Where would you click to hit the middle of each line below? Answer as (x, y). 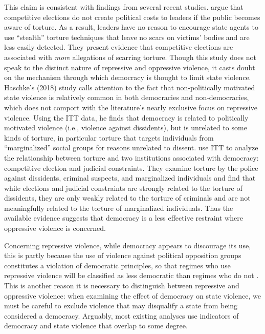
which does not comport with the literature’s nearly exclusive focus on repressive (131, 107)
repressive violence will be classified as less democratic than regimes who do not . (131, 275)
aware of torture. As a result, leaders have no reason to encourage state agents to (131, 27)
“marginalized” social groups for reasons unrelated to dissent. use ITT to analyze (131, 148)
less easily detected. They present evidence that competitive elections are (119, 47)
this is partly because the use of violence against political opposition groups (123, 255)
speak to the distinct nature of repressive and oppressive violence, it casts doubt (130, 67)
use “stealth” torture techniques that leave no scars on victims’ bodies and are (127, 37)
